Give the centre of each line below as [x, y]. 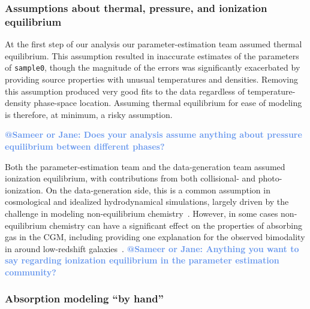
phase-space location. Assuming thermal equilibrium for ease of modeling [168, 103]
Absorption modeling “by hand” [84, 299]
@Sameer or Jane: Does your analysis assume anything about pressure [154, 134]
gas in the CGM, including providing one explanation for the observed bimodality [155, 237]
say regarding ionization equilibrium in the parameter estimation [142, 260]
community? [31, 272]
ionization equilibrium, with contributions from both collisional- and [130, 178]
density [18, 103]
